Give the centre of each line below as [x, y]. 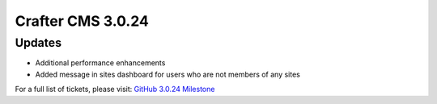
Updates [38, 43]
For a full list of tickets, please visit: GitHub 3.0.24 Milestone [115, 89]
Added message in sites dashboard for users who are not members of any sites [168, 74]
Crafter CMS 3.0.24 [82, 21]
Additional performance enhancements [100, 63]
